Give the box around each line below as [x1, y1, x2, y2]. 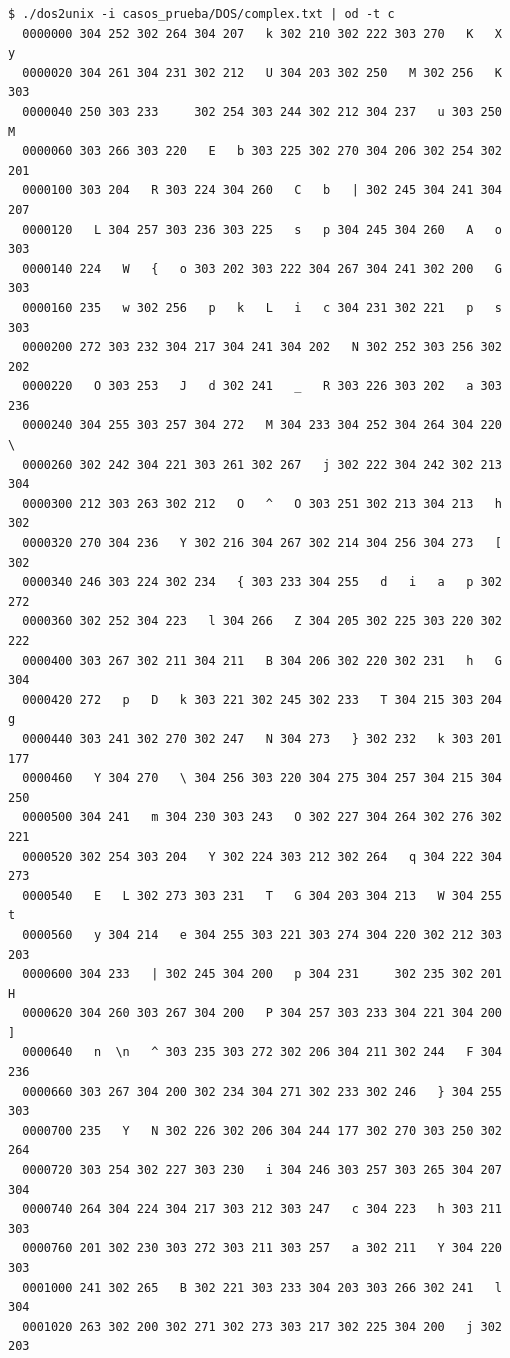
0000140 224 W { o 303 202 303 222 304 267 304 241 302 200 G [22, 261, 502, 276]
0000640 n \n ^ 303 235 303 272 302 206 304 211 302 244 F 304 [22, 1045, 502, 1060]
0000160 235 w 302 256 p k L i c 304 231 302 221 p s [22, 300, 502, 315]
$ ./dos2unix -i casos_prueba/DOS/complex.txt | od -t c [8, 7, 395, 21]
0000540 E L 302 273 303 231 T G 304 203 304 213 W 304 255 [22, 888, 502, 903]
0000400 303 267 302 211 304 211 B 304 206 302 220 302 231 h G [22, 653, 502, 668]
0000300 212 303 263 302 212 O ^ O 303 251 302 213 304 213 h [22, 496, 502, 511]
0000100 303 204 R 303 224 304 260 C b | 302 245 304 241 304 [22, 183, 502, 198]
